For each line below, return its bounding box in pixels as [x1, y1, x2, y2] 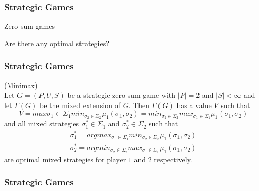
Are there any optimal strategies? [4, 37, 109, 48]
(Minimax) [4, 79, 38, 90]
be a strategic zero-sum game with [67, 90, 176, 100]
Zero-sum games [4, 20, 55, 31]
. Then [128, 99, 150, 110]
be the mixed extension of [39, 99, 121, 110]
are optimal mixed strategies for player [4, 154, 126, 164]
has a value [176, 99, 212, 110]
